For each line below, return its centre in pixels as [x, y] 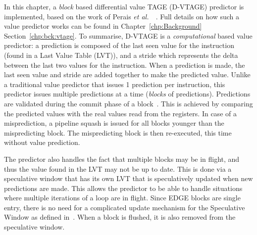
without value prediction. [42, 142]
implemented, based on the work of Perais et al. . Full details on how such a [122, 16]
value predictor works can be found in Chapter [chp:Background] [103, 26]
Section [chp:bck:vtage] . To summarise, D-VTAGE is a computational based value [128, 35]
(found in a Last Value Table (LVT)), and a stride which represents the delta [121, 55]
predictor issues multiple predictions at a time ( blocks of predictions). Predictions [127, 94]
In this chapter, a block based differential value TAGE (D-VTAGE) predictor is [124, 6]
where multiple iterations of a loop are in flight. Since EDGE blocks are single [122, 198]
